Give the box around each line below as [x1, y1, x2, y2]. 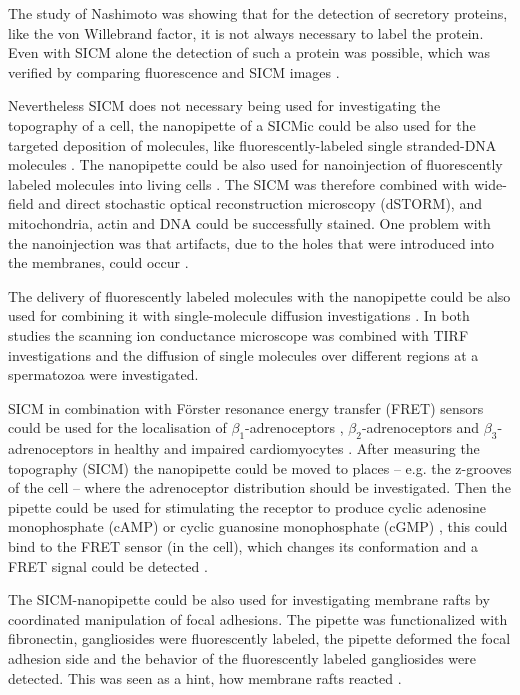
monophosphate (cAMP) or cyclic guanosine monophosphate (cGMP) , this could [8, 516, 508, 537]
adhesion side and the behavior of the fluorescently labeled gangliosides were [8, 648, 476, 669]
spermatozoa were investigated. [8, 364, 199, 385]
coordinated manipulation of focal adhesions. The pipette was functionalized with [8, 608, 508, 629]
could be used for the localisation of [8, 417, 227, 438]
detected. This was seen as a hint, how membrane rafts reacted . [8, 667, 402, 688]
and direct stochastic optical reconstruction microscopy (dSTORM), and [38, 193, 482, 214]
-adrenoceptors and [361, 417, 480, 438]
